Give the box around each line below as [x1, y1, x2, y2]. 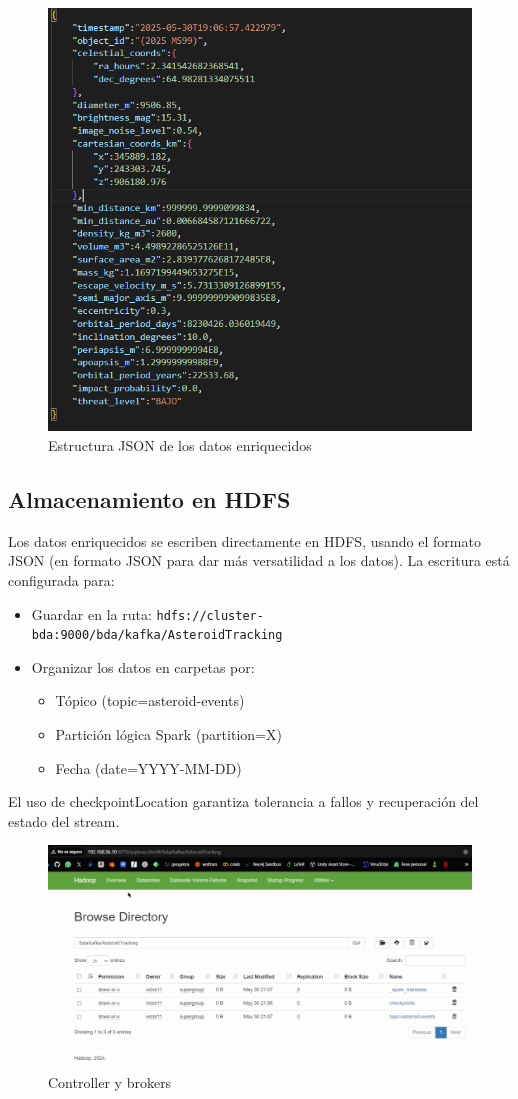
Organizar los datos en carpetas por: [31, 656, 255, 677]
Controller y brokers [48, 1072, 172, 1093]
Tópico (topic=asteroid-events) [55, 690, 245, 711]
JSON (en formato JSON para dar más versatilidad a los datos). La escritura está [8, 550, 510, 571]
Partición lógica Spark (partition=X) [55, 724, 282, 745]
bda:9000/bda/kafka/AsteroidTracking [31, 628, 283, 643]
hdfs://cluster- [156, 608, 264, 623]
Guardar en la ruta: [31, 603, 152, 624]
